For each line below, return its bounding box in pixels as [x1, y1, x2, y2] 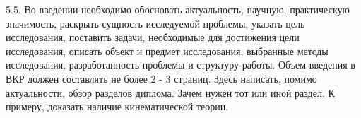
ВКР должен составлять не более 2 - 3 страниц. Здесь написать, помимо [6, 71, 317, 85]
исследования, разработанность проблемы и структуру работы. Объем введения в [6, 57, 355, 72]
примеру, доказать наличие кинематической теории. [6, 99, 229, 114]
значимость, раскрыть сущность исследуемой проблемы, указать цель [6, 16, 305, 30]
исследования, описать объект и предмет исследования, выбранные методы [6, 43, 329, 58]
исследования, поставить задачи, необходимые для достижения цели [6, 30, 300, 45]
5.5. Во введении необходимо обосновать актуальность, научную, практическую [6, 2, 350, 16]
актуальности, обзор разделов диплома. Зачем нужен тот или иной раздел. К [6, 85, 335, 100]
